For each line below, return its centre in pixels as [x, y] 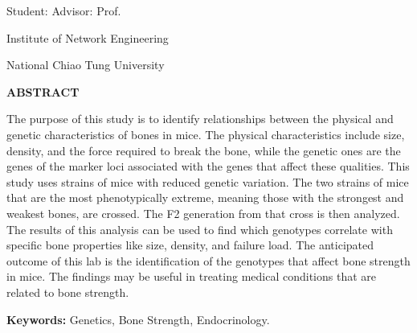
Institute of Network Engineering [88, 37]
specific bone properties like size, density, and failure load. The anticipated [190, 245]
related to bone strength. [68, 292]
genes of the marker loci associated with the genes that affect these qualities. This [208, 166]
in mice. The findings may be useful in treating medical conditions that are [191, 276]
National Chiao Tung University [86, 65]
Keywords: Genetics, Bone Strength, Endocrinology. [138, 319]
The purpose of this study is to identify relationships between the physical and [200, 119]
